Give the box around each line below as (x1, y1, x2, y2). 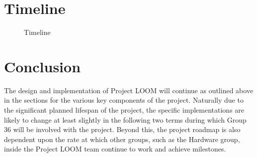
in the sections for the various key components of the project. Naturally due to (4, 95, 244, 105)
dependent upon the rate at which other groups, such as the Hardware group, (4, 134, 240, 144)
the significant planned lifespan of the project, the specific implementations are (4, 105, 245, 115)
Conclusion (4, 56, 81, 76)
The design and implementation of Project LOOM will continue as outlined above (4, 85, 254, 95)
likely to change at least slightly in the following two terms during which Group (4, 114, 247, 125)
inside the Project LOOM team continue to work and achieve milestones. (4, 144, 226, 154)
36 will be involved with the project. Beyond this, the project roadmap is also (4, 124, 241, 135)
